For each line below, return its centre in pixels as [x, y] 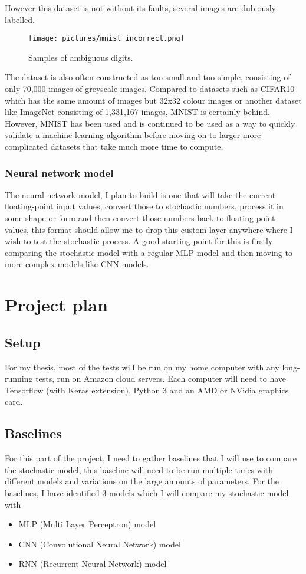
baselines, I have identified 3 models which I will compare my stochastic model [147, 492]
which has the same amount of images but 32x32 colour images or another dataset [153, 100]
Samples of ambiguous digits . [81, 57]
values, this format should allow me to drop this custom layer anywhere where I [149, 229]
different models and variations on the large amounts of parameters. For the [142, 481]
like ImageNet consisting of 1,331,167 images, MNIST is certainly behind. [137, 112]
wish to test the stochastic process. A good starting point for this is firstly [139, 241]
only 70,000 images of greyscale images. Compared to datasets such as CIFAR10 [150, 89]
